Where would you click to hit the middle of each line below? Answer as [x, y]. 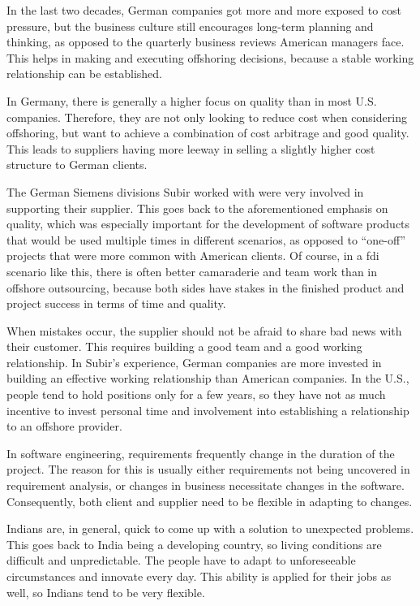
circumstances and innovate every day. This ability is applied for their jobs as [199, 576]
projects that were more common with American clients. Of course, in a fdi [193, 255]
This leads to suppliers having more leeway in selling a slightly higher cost [191, 148]
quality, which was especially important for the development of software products [208, 224]
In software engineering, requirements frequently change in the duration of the [201, 453]
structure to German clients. [77, 164]
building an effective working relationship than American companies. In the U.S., [208, 378]
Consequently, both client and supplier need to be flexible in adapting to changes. [210, 501]
